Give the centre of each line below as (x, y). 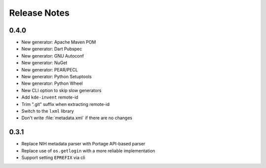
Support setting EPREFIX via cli (53, 158)
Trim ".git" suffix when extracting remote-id (66, 104)
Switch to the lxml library (48, 111)
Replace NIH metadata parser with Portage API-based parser (83, 144)
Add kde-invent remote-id (50, 97)
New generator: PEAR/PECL (50, 69)
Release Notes (39, 13)
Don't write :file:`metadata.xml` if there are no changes (77, 118)
